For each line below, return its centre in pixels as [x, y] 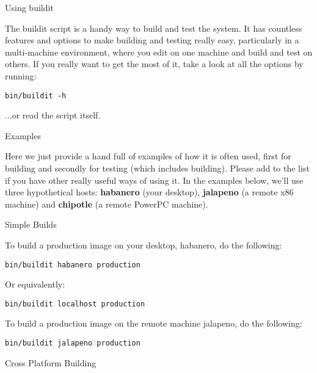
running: [21, 75]
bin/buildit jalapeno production [73, 343]
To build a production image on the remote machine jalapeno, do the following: [154, 323]
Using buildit [29, 7]
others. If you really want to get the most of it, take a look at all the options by [154, 64]
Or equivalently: [35, 284]
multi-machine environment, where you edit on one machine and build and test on [159, 52]
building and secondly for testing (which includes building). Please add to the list [157, 168]
